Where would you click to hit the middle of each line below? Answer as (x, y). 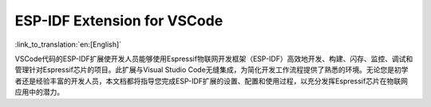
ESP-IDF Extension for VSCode (119, 21)
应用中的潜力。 (39, 92)
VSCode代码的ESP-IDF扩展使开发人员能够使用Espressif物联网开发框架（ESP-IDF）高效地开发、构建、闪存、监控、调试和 (214, 59)
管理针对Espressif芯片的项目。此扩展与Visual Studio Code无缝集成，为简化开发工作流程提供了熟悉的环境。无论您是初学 (212, 70)
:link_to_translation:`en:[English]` (68, 44)
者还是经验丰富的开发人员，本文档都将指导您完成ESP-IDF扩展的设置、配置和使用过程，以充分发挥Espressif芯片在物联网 (212, 81)
